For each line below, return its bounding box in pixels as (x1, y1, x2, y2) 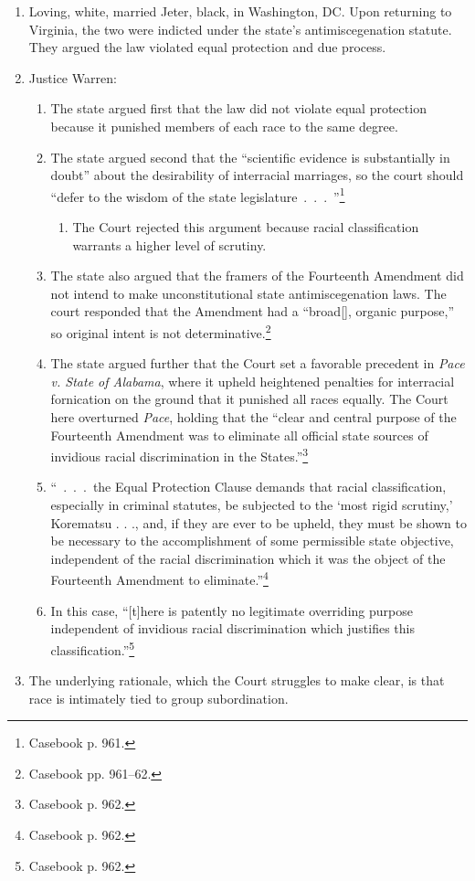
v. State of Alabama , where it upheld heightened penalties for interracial (50, 371, 455, 390)
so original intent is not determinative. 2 (50, 320, 271, 342)
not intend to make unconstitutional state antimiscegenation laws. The (50, 283, 447, 303)
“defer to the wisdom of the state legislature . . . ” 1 (50, 184, 345, 206)
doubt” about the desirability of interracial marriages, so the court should (50, 165, 464, 185)
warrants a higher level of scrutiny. (72, 235, 267, 254)
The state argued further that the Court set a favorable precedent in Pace (50, 354, 465, 373)
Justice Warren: (28, 68, 117, 87)
